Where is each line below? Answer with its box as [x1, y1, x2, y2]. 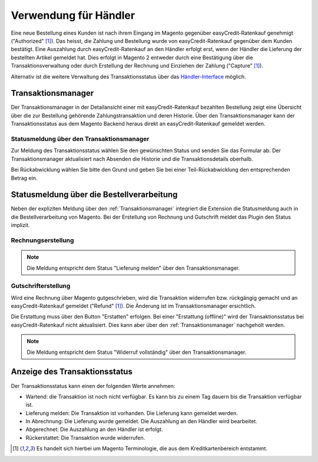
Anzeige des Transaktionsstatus [11, 367, 132, 377]
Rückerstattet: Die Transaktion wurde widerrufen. [25, 434, 145, 441]
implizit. [11, 222, 30, 229]
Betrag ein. [11, 174, 38, 182]
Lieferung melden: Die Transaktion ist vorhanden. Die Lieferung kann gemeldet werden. [25, 409, 238, 417]
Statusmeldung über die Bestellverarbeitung [11, 190, 178, 200]
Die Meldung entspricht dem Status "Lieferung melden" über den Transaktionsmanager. [26, 265, 240, 272]
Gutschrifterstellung [11, 282, 71, 290]
